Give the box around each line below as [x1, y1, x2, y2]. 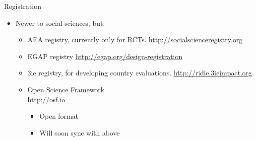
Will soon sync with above [39, 127, 120, 138]
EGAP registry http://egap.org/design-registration [27, 51, 183, 61]
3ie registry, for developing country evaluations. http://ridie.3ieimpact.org [27, 68, 252, 78]
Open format [39, 111, 79, 121]
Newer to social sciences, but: [15, 17, 105, 28]
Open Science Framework [27, 84, 105, 94]
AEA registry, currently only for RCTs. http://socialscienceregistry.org [27, 34, 243, 45]
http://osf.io [27, 94, 65, 104]
